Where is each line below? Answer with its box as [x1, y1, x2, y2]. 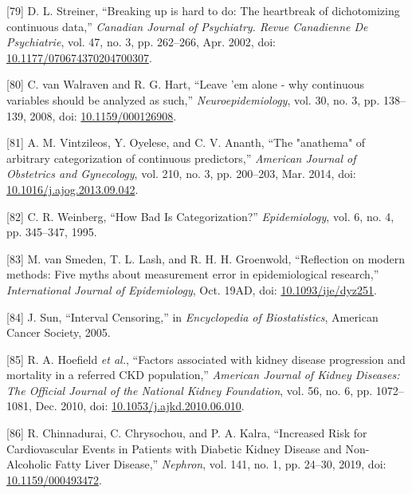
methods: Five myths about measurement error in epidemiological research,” [6, 266, 379, 283]
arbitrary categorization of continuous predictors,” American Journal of [6, 149, 356, 166]
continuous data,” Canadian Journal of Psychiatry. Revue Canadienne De [6, 18, 368, 34]
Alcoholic [6, 456, 52, 472]
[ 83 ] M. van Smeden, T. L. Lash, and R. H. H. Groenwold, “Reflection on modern [6, 250, 406, 267]
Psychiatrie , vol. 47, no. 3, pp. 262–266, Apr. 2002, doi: [6, 34, 276, 50]
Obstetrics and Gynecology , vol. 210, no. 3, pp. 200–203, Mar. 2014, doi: [6, 165, 356, 182]
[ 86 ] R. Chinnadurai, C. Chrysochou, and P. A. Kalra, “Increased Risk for [6, 425, 367, 441]
